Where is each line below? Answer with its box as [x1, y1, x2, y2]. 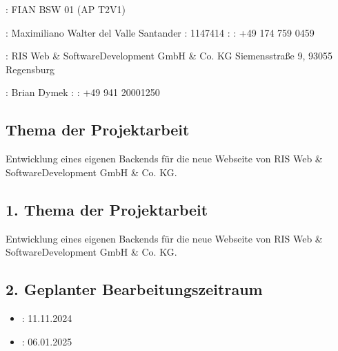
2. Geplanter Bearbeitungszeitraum [6, 278, 263, 300]
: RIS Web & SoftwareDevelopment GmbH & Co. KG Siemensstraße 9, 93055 [6, 48, 333, 63]
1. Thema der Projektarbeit [6, 198, 208, 220]
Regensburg [6, 61, 55, 76]
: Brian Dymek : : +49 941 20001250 [6, 85, 160, 99]
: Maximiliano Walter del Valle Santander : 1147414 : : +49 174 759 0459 [6, 25, 315, 39]
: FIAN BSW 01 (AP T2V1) [6, 2, 126, 16]
